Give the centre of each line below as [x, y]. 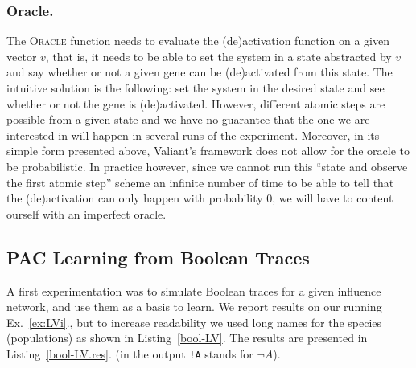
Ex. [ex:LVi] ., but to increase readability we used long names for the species [194, 322]
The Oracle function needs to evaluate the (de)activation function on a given [198, 41]
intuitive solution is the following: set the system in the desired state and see [196, 88]
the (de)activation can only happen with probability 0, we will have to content [200, 198]
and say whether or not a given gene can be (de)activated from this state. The [200, 72]
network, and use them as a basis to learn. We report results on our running [194, 307]
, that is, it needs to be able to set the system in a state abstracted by [218, 56]
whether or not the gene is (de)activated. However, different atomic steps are [196, 103]
